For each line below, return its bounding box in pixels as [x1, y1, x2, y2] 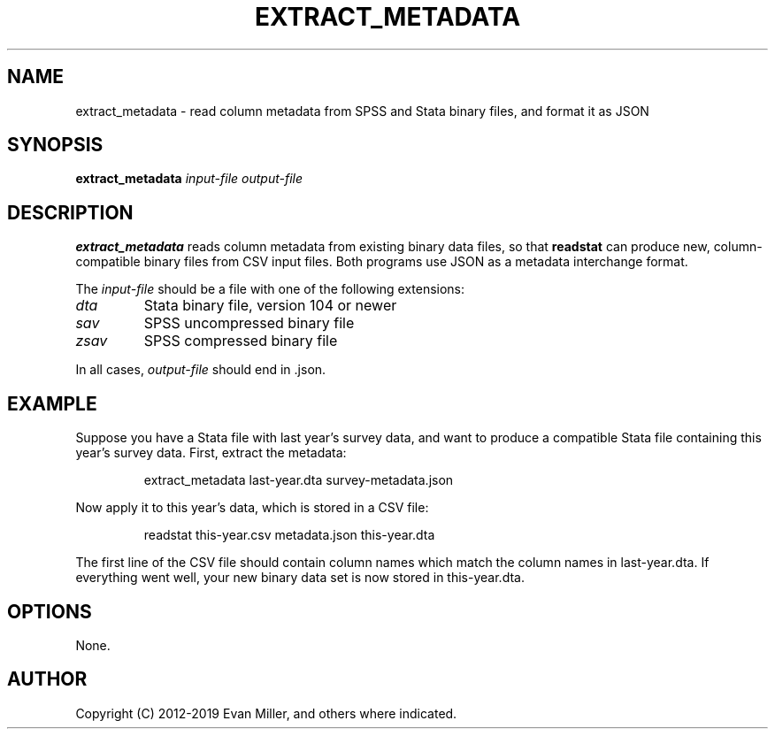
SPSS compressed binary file [143, 332, 338, 350]
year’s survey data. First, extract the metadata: [75, 445, 347, 461]
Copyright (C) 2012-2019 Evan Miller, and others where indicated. [75, 705, 457, 721]
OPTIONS [7, 600, 92, 623]
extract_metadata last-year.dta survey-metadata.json [143, 472, 454, 488]
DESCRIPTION [7, 201, 134, 224]
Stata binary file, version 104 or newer [143, 296, 397, 315]
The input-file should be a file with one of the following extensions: [75, 281, 465, 297]
